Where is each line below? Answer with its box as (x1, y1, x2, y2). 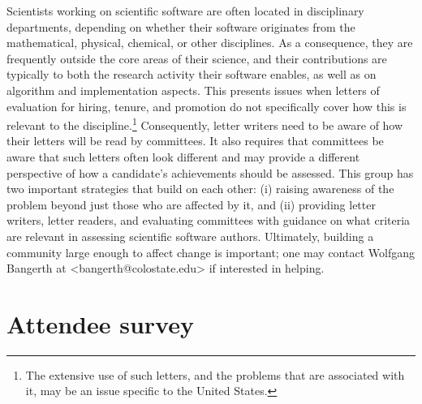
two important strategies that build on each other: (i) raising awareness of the (6, 180, 394, 197)
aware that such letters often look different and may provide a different (6, 148, 360, 165)
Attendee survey (6, 307, 194, 340)
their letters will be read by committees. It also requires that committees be (6, 132, 384, 149)
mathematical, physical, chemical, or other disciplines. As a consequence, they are (6, 34, 413, 51)
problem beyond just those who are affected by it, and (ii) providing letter (6, 196, 376, 213)
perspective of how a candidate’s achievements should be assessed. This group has (6, 164, 414, 181)
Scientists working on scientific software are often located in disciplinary (6, 2, 364, 19)
